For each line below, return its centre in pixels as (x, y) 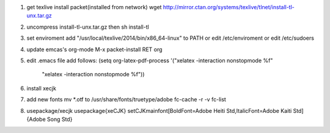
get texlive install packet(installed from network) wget (94, 7)
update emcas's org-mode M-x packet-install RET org (94, 49)
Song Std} (60, 119)
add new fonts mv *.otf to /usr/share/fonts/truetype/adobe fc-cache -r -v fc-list (126, 99)
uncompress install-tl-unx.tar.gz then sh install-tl (88, 27)
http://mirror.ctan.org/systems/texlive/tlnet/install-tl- (229, 7)
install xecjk (41, 88)
